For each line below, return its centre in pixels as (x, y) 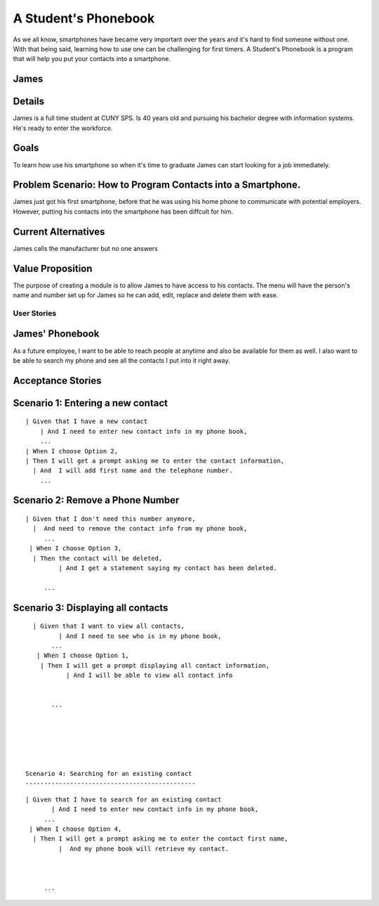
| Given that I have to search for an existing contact (124, 799)
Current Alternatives (59, 232)
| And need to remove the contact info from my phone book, (140, 529)
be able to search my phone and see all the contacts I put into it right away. (122, 360)
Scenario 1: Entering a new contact (91, 403)
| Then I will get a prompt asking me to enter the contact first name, (160, 839)
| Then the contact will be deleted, (98, 558)
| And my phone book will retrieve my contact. (144, 848)
